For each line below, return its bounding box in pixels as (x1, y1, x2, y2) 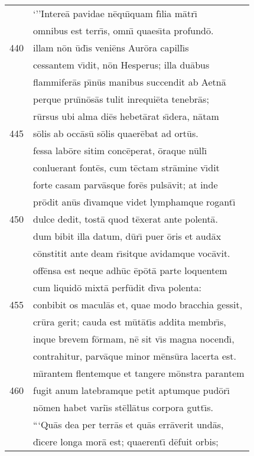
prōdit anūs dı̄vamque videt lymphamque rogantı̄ (33, 195, 236, 209)
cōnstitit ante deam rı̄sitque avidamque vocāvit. (33, 246, 230, 260)
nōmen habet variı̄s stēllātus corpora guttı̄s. (33, 400, 213, 414)
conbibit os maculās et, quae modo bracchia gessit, (33, 298, 243, 311)
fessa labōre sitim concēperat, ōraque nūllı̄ (33, 144, 207, 157)
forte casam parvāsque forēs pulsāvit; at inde (33, 178, 218, 191)
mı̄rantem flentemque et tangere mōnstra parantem (33, 366, 245, 380)
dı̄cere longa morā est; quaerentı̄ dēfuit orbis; (33, 435, 219, 448)
